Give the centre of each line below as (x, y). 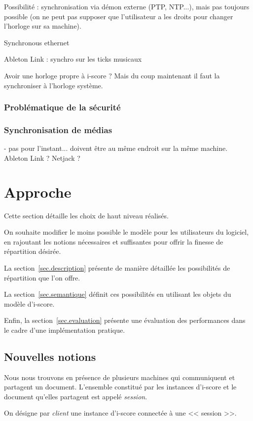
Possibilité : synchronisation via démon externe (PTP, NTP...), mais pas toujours (127, 6)
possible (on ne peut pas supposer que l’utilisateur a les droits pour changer (119, 16)
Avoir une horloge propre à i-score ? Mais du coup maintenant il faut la (112, 75)
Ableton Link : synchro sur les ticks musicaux (73, 59)
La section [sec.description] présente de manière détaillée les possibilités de (117, 267)
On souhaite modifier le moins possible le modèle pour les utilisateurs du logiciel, (126, 232)
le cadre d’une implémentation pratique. (65, 330)
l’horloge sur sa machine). (43, 26)
